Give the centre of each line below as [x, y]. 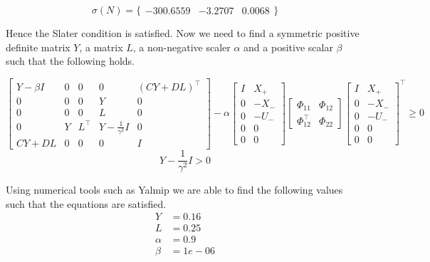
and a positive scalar [288, 47]
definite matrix [38, 47]
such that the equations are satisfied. [86, 203]
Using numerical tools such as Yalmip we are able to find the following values [174, 190]
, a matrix [101, 47]
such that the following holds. [70, 61]
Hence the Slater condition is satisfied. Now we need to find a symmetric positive [183, 33]
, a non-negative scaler [182, 47]
